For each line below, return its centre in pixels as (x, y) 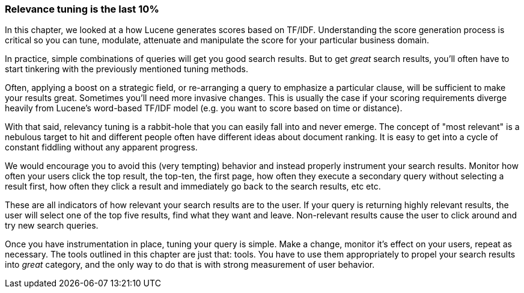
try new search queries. (52, 226)
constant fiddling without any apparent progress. (101, 147)
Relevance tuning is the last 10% (82, 9)
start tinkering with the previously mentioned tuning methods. (126, 69)
